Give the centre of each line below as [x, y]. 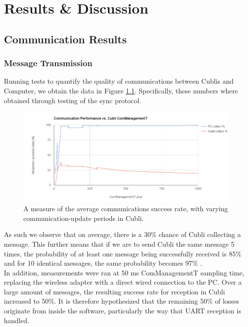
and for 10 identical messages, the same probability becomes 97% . [103, 263]
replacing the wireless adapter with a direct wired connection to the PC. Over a [123, 282]
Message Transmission [48, 63]
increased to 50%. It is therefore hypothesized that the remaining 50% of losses [122, 301]
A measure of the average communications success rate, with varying [126, 209]
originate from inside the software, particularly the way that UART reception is [123, 311]
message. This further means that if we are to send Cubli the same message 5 [119, 244]
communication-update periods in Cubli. [84, 218]
